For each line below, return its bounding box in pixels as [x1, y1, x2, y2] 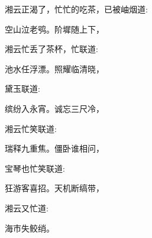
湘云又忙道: [5, 201, 48, 214]
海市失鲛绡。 [5, 221, 54, 234]
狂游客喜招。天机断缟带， [5, 182, 104, 194]
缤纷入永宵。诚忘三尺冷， [5, 102, 104, 114]
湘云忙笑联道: [5, 122, 57, 134]
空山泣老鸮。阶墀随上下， [5, 22, 104, 35]
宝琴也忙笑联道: [5, 162, 65, 174]
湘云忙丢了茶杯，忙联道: [5, 43, 98, 55]
